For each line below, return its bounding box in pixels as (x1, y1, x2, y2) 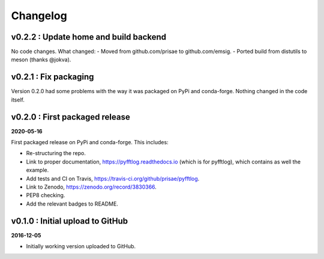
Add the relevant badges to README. (26, 200, 118, 207)
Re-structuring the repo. (26, 150, 86, 157)
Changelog (11, 9, 67, 22)
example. (26, 166, 49, 174)
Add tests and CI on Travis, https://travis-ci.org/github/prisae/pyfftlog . (26, 175, 200, 182)
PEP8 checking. (26, 192, 65, 199)
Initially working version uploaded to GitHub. (26, 243, 136, 250)
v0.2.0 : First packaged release (11, 112, 130, 122)
